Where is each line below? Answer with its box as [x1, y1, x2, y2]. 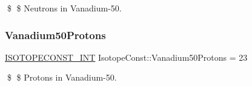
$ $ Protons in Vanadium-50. [7, 71, 117, 84]
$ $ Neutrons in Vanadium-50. [7, 2, 122, 14]
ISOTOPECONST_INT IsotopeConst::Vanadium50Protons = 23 [5, 51, 248, 63]
